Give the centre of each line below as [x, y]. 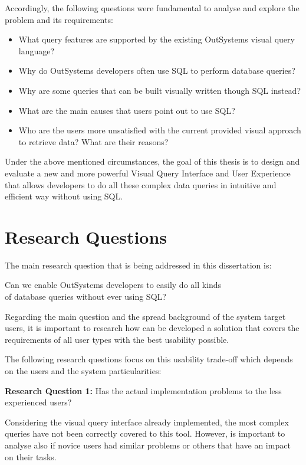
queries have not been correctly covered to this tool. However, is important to [145, 433]
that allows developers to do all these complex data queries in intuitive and [141, 184]
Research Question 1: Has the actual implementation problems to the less [143, 390]
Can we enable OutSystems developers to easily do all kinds [113, 285]
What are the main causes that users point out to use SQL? [127, 110]
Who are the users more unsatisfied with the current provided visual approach [160, 130]
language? [37, 50]
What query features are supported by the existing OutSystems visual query [157, 39]
